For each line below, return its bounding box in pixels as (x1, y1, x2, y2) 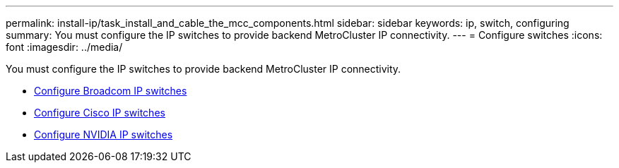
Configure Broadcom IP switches (34, 85, 187, 97)
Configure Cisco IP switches (34, 107, 165, 119)
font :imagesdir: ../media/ (6, 41, 123, 53)
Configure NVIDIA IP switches (34, 128, 173, 140)
